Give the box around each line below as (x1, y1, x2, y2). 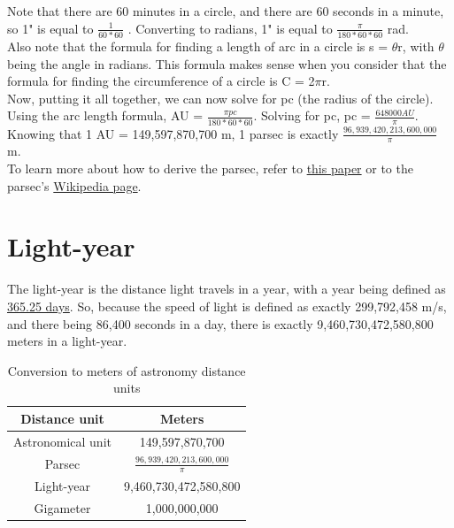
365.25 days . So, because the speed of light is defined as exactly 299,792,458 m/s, (7, 296, 447, 315)
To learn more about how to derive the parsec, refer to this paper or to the (7, 159, 413, 178)
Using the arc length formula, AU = (7, 106, 204, 125)
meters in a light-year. (7, 332, 127, 350)
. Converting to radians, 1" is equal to (127, 19, 333, 37)
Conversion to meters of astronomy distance (7, 361, 246, 379)
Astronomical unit (13, 432, 112, 450)
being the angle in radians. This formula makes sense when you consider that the (7, 54, 447, 73)
